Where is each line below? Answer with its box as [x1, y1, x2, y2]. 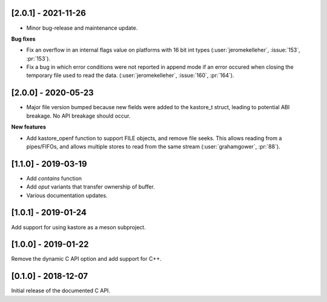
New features [11, 123, 47, 130]
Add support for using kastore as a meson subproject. [11, 223, 146, 230]
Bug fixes [11, 35, 36, 42]
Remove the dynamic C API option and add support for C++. [11, 255, 162, 263]
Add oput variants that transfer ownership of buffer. [26, 183, 155, 190]
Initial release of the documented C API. [11, 287, 110, 294]
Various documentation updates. [26, 192, 108, 199]
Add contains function [26, 175, 82, 182]
